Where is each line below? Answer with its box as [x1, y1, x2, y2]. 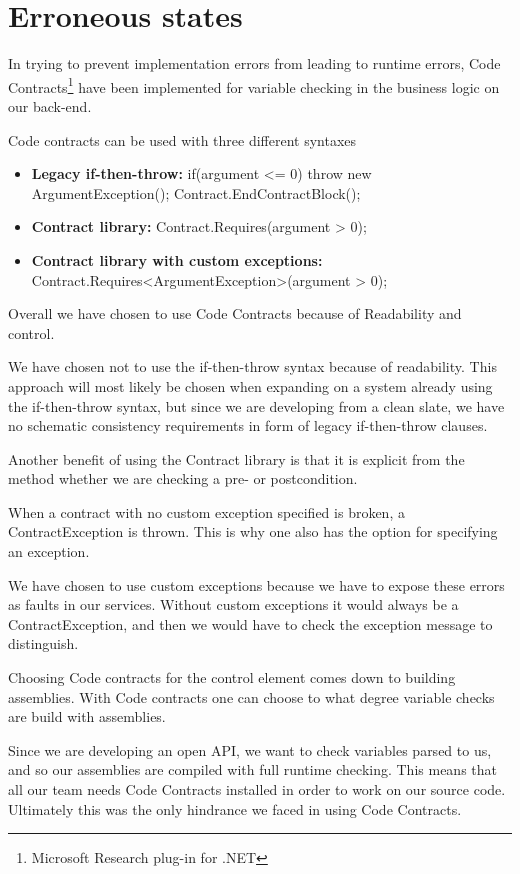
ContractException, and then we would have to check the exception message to [8, 613, 493, 634]
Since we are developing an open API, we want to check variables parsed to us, [8, 739, 492, 760]
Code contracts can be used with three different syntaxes [8, 129, 357, 150]
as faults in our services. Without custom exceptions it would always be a [8, 594, 459, 615]
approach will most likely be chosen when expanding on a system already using [8, 375, 493, 396]
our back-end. [8, 95, 92, 116]
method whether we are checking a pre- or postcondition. [8, 468, 358, 489]
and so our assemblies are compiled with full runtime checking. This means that [8, 759, 497, 780]
